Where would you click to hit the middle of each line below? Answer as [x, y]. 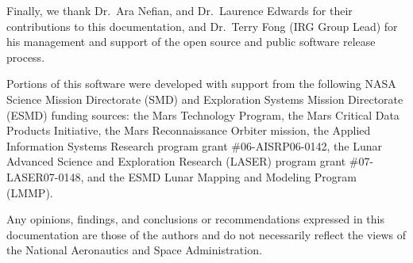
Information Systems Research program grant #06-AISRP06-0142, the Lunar [194, 145]
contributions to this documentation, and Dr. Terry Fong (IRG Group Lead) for [202, 26]
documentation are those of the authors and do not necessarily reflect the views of [206, 234]
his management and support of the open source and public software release [191, 42]
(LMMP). [30, 192]
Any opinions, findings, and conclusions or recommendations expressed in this [195, 219]
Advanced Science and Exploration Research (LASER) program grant [176, 161]
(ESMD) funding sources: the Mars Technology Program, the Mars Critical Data [203, 114]
